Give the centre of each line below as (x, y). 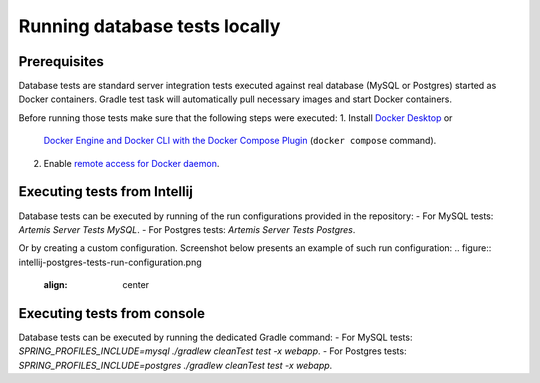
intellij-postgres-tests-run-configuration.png (110, 262)
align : (55, 285)
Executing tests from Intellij (106, 191)
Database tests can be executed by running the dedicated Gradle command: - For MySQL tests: (215, 337)
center (136, 285)
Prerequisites (61, 61)
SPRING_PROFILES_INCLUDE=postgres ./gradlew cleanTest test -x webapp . (175, 365)
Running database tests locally (149, 26)
